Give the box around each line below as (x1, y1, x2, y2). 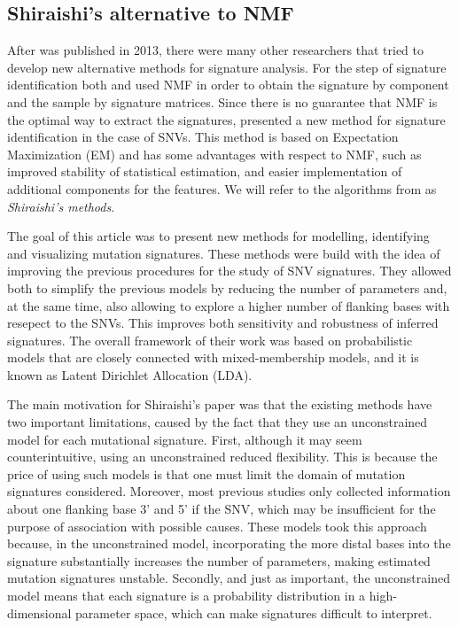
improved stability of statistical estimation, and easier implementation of (7, 162, 402, 181)
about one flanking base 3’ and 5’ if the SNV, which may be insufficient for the (7, 500, 436, 518)
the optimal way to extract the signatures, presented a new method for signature (7, 110, 446, 128)
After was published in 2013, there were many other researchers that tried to (7, 41, 424, 59)
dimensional (7, 603, 72, 622)
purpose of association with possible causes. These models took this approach (7, 516, 427, 535)
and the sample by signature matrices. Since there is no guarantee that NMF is (7, 92, 438, 111)
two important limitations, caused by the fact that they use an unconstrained (7, 413, 428, 431)
